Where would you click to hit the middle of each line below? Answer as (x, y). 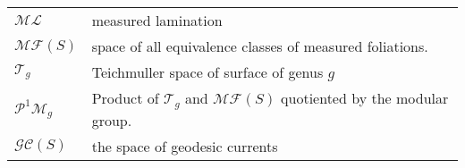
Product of (125, 98)
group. (112, 120)
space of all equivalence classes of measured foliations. (260, 46)
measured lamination (157, 20)
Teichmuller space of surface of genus (207, 72)
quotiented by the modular (365, 98)
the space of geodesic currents (185, 146)
